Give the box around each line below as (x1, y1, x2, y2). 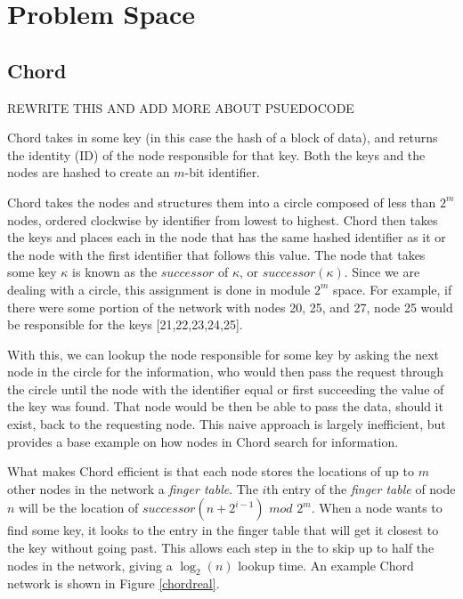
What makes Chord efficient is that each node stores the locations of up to (7, 462, 414, 481)
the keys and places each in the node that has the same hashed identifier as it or (7, 228, 446, 247)
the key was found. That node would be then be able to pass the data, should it (7, 397, 443, 416)
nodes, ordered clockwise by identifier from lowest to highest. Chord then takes (7, 210, 438, 229)
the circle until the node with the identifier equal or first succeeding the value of (7, 379, 444, 398)
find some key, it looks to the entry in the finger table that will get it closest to (7, 521, 439, 539)
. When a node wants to (311, 498, 443, 517)
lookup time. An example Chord (238, 555, 414, 574)
